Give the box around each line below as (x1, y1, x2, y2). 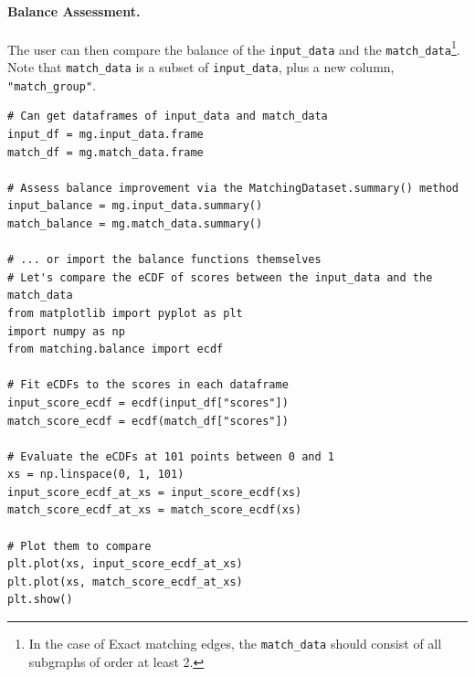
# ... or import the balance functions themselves (7, 253, 322, 267)
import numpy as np (7, 324, 125, 338)
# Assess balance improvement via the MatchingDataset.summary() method (7, 181, 459, 195)
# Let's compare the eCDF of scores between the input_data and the (7, 270, 433, 284)
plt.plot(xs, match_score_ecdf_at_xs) (7, 575, 243, 588)
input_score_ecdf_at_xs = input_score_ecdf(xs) (7, 485, 302, 499)
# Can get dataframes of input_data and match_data (7, 110, 328, 123)
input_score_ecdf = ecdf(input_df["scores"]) (7, 396, 289, 409)
